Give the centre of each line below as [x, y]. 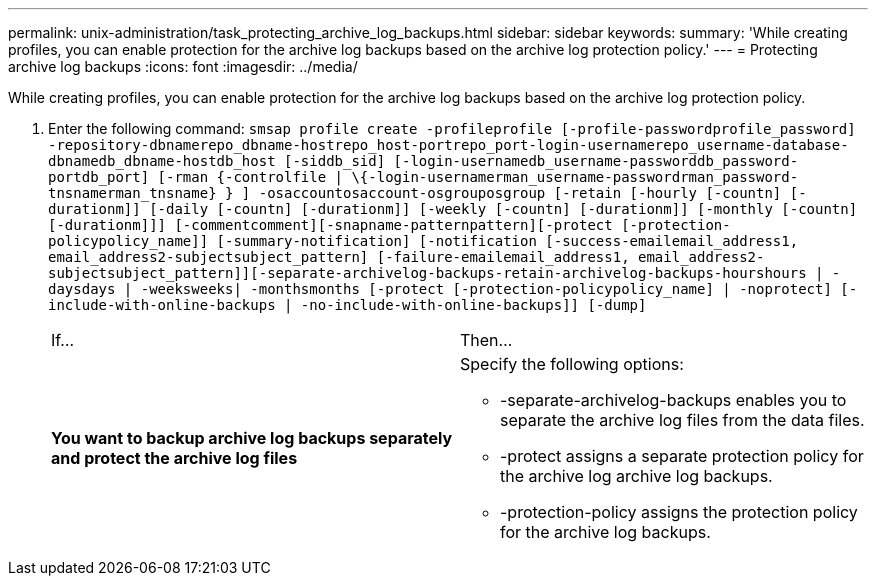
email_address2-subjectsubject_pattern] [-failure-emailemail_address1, [339, 257]
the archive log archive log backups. [636, 476]
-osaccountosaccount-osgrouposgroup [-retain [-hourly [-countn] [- [532, 193]
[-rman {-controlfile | [250, 177]
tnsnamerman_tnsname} [132, 193]
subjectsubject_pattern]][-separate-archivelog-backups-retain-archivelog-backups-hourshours [427, 273]
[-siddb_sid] [335, 161]
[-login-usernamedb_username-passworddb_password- [596, 161]
